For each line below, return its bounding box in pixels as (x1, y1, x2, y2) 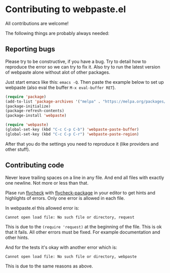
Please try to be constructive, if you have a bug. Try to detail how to (5, 58, 147, 64)
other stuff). (5, 146, 30, 152)
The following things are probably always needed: (5, 30, 110, 36)
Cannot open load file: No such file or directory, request (5, 215, 135, 220)
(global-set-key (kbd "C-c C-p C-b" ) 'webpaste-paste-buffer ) (5, 127, 139, 132)
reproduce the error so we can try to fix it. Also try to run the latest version (5, 63, 160, 70)
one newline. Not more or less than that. (5, 180, 89, 186)
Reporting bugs (5, 45, 56, 54)
